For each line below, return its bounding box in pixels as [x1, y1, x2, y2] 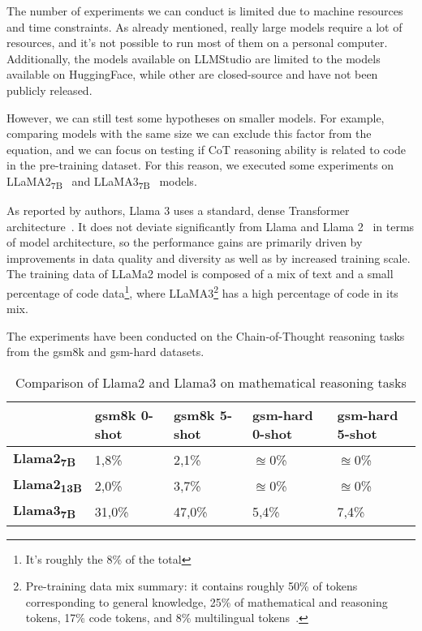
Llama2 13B [13, 474, 82, 496]
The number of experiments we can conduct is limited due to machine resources [6, 2, 403, 19]
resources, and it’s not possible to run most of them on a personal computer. [6, 34, 388, 51]
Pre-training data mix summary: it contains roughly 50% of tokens [25, 577, 358, 595]
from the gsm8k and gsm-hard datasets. [6, 343, 205, 360]
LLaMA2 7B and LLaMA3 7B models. [6, 172, 197, 191]
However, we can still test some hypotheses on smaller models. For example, [6, 109, 385, 126]
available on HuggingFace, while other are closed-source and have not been [6, 66, 378, 83]
